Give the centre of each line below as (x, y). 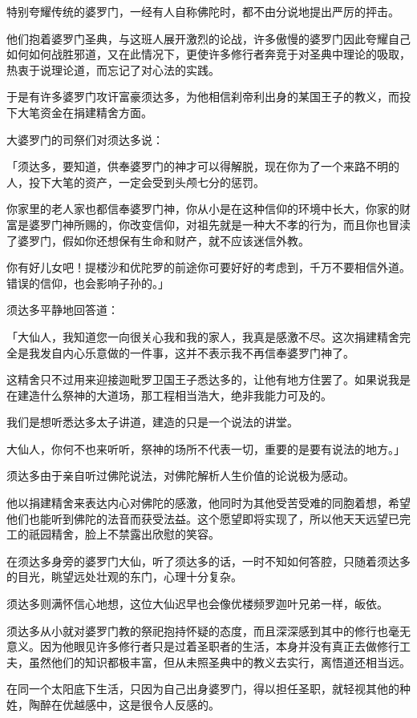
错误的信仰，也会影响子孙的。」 (88, 282)
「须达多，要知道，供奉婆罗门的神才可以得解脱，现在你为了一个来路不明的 (203, 166)
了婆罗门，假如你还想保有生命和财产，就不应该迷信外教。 (158, 240)
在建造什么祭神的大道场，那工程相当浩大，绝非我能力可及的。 (169, 395)
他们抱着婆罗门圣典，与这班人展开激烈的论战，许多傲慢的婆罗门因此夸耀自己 (208, 38)
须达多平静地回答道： (63, 310)
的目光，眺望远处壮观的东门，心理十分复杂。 (124, 577)
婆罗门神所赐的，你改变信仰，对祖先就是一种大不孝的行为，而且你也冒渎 (219, 224)
